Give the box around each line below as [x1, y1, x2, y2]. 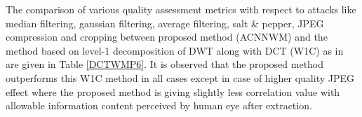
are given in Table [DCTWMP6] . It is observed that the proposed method [6, 57, 324, 71]
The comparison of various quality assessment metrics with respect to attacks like [6, 2, 356, 16]
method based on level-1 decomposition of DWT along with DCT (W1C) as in [6, 43, 344, 57]
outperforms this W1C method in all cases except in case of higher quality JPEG [6, 70, 355, 85]
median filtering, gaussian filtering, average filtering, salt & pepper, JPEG [6, 15, 324, 30]
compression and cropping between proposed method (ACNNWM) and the [6, 29, 328, 44]
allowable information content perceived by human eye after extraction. [6, 98, 312, 113]
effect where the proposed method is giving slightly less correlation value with [6, 84, 340, 99]
